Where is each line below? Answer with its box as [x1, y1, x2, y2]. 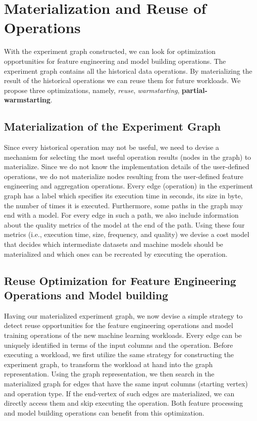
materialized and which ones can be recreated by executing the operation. [4, 248, 228, 259]
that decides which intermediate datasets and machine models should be [4, 239, 223, 249]
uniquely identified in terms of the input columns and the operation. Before [4, 339, 233, 350]
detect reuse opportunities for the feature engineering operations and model [4, 320, 233, 330]
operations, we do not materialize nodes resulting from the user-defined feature [4, 171, 244, 181]
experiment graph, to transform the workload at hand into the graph [4, 359, 213, 369]
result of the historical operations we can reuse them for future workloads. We [4, 75, 241, 86]
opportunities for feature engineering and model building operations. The [4, 55, 226, 66]
